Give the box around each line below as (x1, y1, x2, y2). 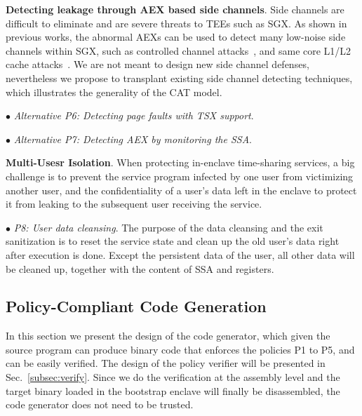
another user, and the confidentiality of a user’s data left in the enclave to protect (6, 182, 357, 197)
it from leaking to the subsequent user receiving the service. (6, 196, 262, 211)
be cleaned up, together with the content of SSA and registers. (6, 261, 274, 276)
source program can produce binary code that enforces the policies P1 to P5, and (6, 342, 355, 356)
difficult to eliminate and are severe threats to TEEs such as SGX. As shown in (6, 15, 347, 30)
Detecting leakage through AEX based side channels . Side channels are (6, 2, 344, 16)
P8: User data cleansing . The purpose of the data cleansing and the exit (13, 220, 323, 234)
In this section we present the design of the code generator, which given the (6, 328, 330, 343)
